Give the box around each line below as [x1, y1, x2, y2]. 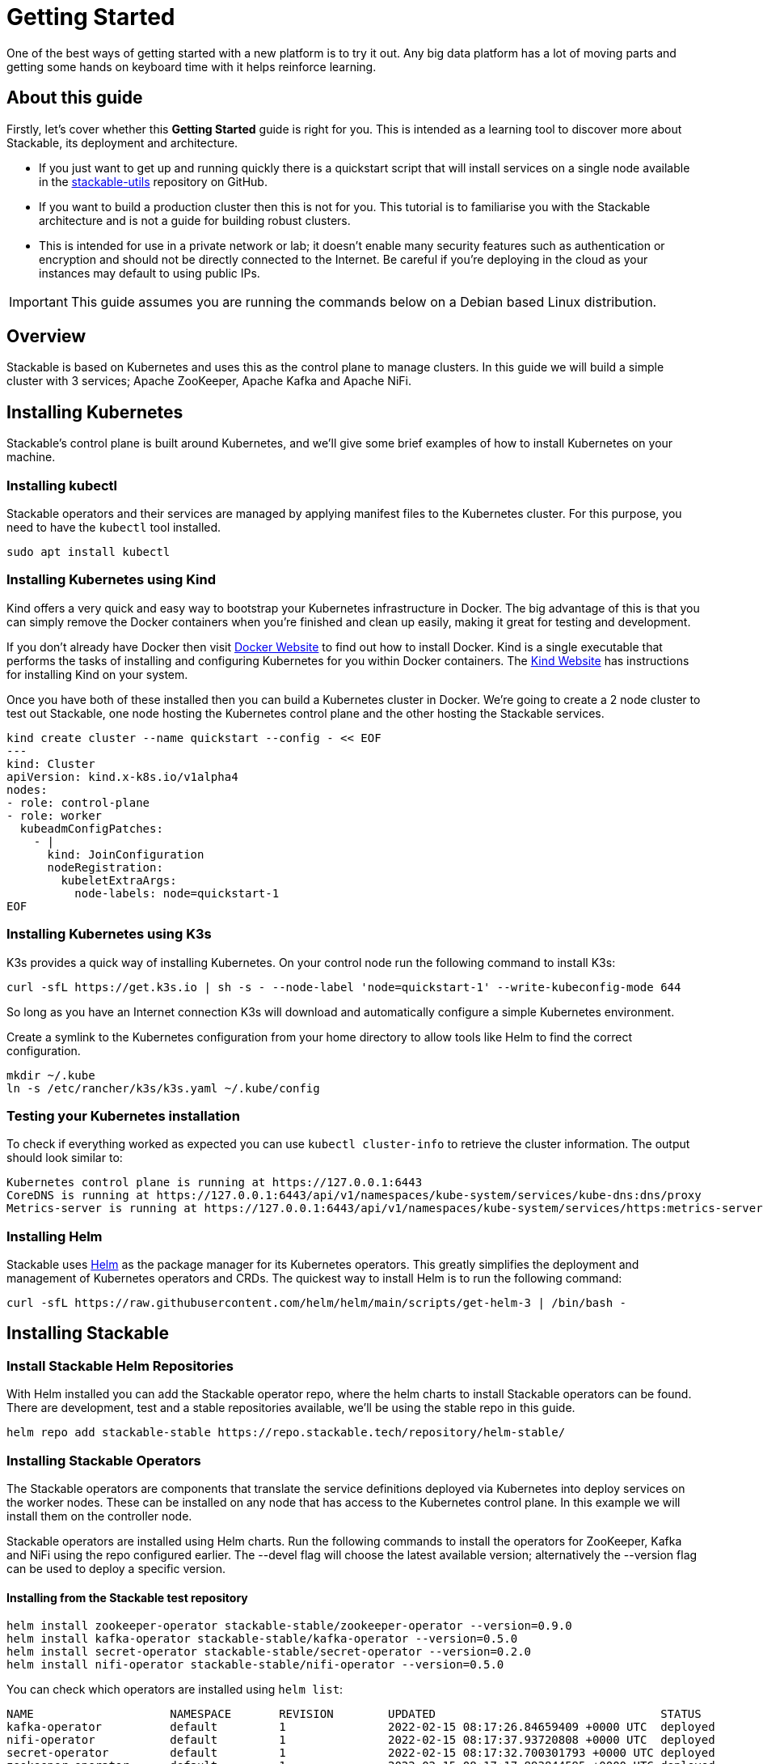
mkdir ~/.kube [6, 1068, 95, 1082]
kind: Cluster [6, 757, 95, 770]
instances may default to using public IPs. [39, 265, 260, 280]
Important [9, 293, 68, 310]
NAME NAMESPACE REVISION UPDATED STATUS [6, 1707, 702, 1721]
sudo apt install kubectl [6, 545, 171, 559]
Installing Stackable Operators [6, 1452, 201, 1469]
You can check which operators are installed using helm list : [6, 1682, 344, 1697]
